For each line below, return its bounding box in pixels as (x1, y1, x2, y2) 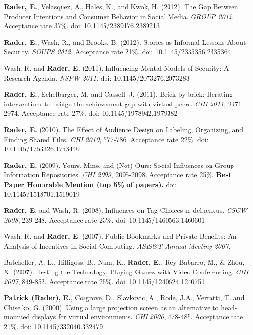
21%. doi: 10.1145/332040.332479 (4, 321, 103, 332)
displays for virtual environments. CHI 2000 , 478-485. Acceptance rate (32, 312, 243, 322)
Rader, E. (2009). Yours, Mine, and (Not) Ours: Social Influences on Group (4, 160, 234, 170)
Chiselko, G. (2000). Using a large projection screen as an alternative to (4, 302, 219, 312)
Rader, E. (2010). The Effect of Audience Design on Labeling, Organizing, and (4, 124, 244, 134)
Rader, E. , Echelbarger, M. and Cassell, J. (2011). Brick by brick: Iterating (4, 89, 233, 99)
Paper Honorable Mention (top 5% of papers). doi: (4, 179, 177, 189)
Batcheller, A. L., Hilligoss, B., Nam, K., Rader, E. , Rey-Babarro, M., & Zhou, (4, 257, 245, 267)
